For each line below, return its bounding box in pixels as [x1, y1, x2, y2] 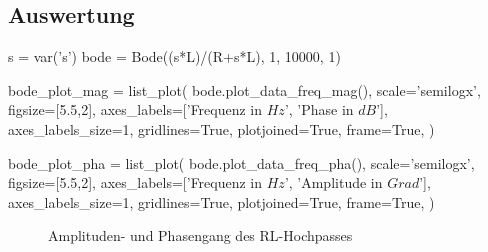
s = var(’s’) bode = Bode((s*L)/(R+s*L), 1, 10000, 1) [8, 46, 341, 67]
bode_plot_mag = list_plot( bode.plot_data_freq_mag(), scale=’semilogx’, [8, 79, 481, 100]
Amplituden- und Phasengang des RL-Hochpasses [48, 225, 353, 246]
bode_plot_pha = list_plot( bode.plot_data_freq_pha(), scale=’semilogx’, [8, 152, 475, 173]
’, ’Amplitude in [284, 172, 383, 193]
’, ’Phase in [284, 99, 354, 120]
